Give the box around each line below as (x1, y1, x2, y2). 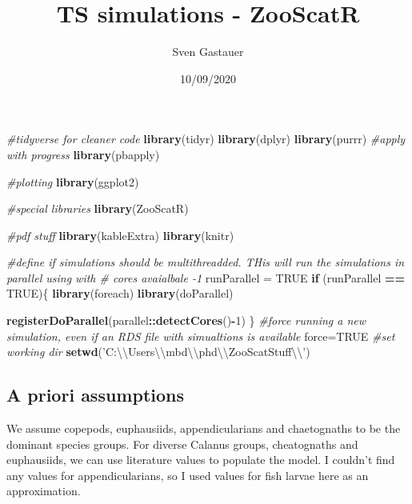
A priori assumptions (6, 382, 185, 407)
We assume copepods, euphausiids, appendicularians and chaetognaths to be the (6, 420, 401, 437)
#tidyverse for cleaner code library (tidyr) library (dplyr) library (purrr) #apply (6, 130, 406, 147)
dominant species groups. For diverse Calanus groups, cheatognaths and (6, 435, 358, 452)
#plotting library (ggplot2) (6, 173, 139, 190)
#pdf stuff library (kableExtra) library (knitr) (6, 226, 234, 243)
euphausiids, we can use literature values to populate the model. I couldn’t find (6, 451, 395, 468)
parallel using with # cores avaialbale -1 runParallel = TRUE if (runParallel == (6, 269, 406, 286)
